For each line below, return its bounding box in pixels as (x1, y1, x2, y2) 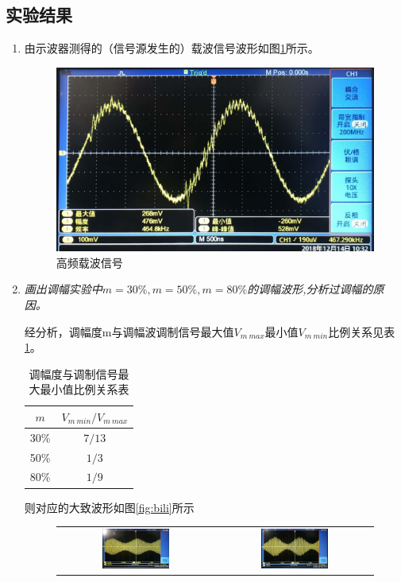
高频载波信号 (56, 254, 123, 270)
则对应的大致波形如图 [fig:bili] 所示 (24, 499, 195, 515)
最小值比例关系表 (40, 381, 129, 398)
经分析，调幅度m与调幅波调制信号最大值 (24, 323, 234, 339)
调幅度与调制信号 (29, 365, 118, 382)
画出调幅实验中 (24, 281, 102, 297)
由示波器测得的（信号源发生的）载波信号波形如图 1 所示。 (24, 40, 319, 56)
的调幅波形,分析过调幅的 (247, 281, 373, 297)
